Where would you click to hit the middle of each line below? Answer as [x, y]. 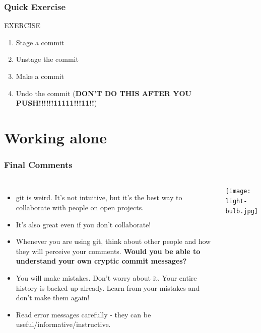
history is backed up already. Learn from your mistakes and [108, 287]
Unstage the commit [47, 59]
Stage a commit [40, 42]
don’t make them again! [53, 298]
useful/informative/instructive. [63, 324]
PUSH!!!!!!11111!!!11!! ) [56, 103]
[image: [238, 191]
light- [236, 201]
